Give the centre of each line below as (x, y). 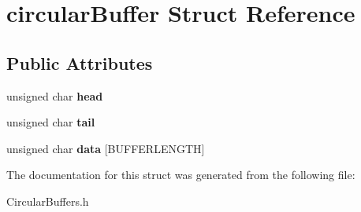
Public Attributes (80, 62)
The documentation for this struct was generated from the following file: (181, 175)
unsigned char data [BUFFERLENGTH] (106, 148)
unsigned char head (55, 95)
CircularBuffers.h (48, 201)
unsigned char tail (51, 122)
